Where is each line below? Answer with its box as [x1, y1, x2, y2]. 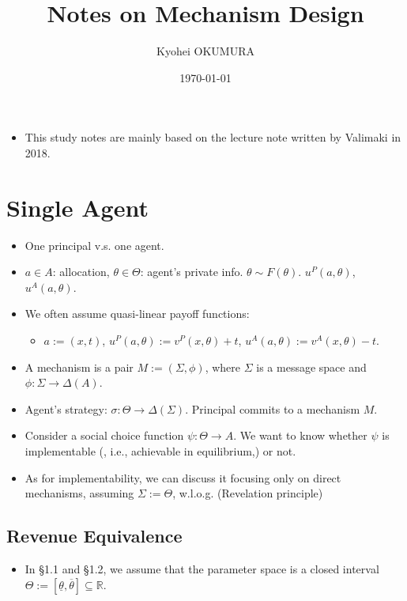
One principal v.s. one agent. [24, 236, 164, 253]
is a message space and [256, 358, 367, 375]
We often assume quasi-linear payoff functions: [24, 305, 250, 322]
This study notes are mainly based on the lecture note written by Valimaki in [24, 129, 401, 146]
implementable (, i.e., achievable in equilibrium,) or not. [24, 442, 296, 459]
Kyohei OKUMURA [156, 43, 254, 59]
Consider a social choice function [24, 427, 184, 444]
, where [205, 358, 241, 375]
